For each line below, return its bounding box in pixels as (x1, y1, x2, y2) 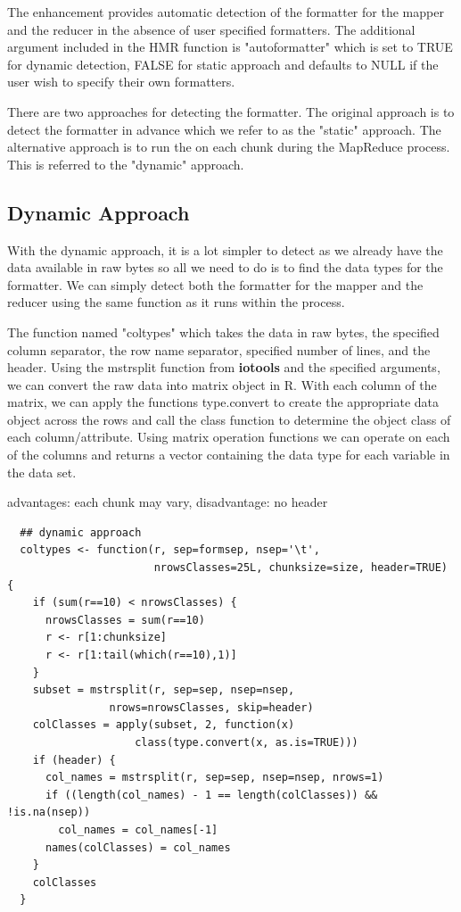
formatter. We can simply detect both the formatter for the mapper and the (7, 275, 424, 294)
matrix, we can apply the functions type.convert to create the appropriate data (7, 393, 440, 411)
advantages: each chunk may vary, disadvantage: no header (7, 493, 328, 511)
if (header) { (32, 753, 116, 767)
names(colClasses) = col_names (45, 841, 231, 854)
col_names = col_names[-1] (58, 823, 218, 836)
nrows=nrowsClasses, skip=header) (109, 701, 314, 714)
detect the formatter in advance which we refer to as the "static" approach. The (7, 120, 441, 138)
